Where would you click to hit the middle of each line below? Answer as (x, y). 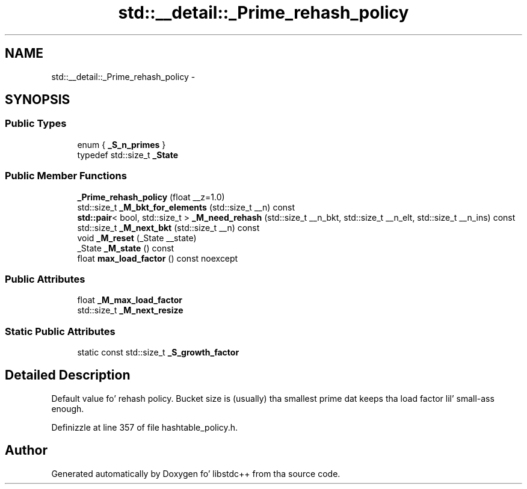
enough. (68, 408)
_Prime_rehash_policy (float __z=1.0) (151, 197)
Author (26, 451)
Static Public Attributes (60, 331)
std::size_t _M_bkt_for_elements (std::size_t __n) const (186, 207)
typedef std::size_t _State (128, 155)
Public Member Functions (66, 176)
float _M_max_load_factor (130, 300)
